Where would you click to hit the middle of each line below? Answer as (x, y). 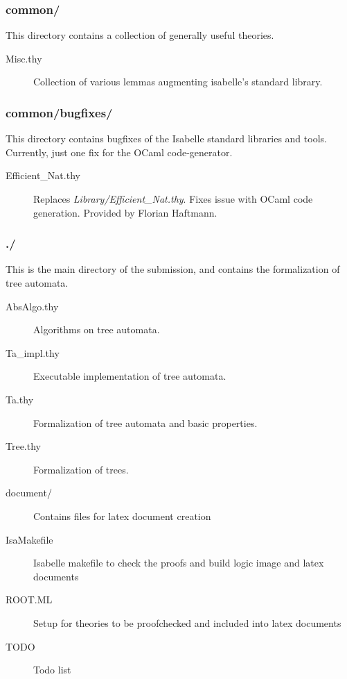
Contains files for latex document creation (122, 515)
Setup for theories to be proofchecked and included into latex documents (187, 622)
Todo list (52, 670)
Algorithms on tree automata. (97, 329)
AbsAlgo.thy (32, 306)
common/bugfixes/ (59, 112)
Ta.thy (20, 399)
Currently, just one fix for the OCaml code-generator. (119, 152)
